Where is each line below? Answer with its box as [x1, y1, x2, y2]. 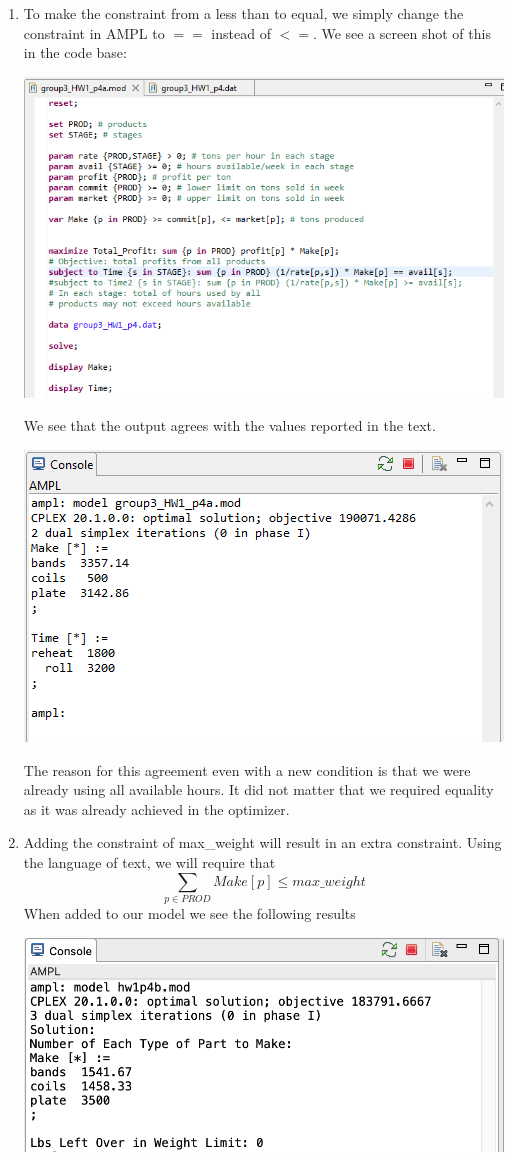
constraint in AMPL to [23, 22, 165, 43]
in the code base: [23, 42, 127, 63]
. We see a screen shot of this [312, 22, 491, 43]
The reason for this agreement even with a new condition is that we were [23, 759, 471, 780]
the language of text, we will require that [23, 852, 276, 872]
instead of [211, 22, 271, 43]
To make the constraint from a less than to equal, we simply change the [23, 3, 464, 23]
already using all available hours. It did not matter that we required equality [23, 779, 494, 800]
